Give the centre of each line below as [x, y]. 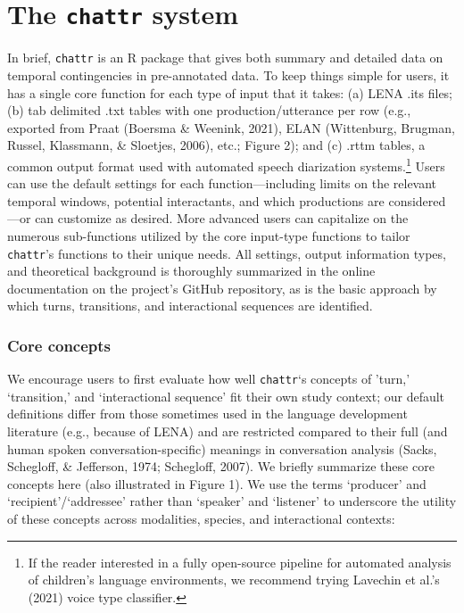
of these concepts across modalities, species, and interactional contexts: [201, 518]
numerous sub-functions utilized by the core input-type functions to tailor [209, 235]
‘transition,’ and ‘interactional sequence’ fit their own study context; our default [226, 396]
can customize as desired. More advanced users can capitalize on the [222, 218]
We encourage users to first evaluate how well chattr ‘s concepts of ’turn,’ [209, 379]
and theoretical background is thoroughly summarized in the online [191, 271]
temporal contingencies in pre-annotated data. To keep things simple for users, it [228, 75]
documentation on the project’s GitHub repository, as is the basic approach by [222, 288]
